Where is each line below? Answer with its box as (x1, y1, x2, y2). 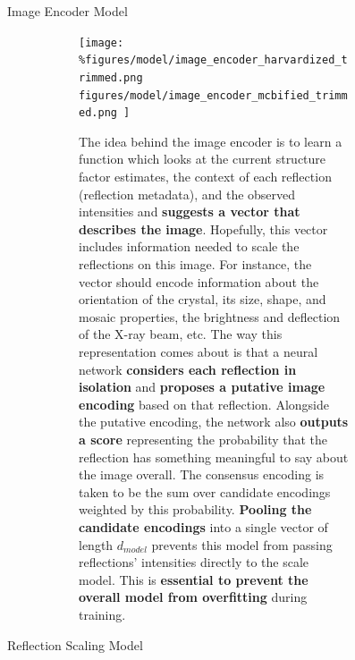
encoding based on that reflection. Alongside (79, 394, 329, 413)
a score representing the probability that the (79, 429, 328, 448)
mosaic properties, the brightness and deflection (79, 307, 341, 326)
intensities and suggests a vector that (79, 202, 300, 221)
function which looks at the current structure (79, 149, 326, 168)
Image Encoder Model (7, 2, 128, 20)
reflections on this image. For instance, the (79, 255, 312, 274)
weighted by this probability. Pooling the (79, 500, 312, 519)
